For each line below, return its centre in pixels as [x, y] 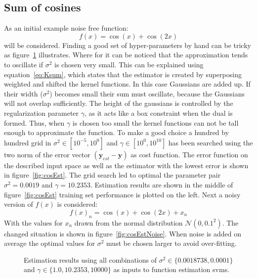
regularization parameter [42, 113]
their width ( [23, 93]
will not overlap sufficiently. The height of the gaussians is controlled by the [119, 103]
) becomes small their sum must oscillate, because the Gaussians [147, 93]
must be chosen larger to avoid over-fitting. [171, 243]
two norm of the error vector [47, 154]
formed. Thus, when [34, 122]
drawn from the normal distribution [128, 222]
